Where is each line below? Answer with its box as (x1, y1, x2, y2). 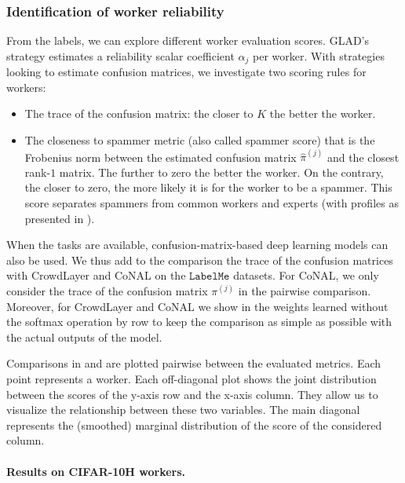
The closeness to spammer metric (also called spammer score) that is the (24, 132, 375, 148)
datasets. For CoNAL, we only (233, 267, 379, 284)
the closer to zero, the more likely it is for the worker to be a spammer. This (24, 179, 392, 196)
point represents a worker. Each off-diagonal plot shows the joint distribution (6, 371, 377, 387)
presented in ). (24, 210, 95, 226)
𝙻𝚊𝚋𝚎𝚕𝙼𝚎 (189, 271, 230, 283)
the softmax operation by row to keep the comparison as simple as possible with (6, 313, 392, 330)
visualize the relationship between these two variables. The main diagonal (6, 401, 360, 418)
